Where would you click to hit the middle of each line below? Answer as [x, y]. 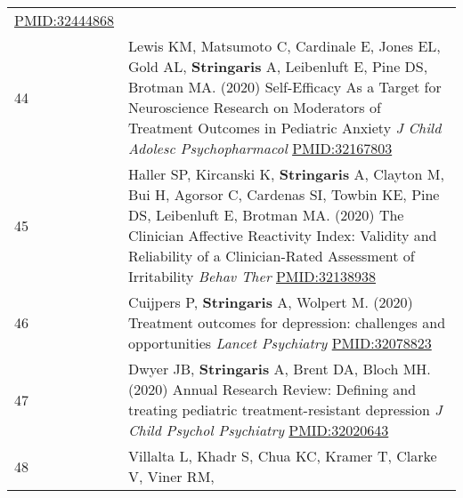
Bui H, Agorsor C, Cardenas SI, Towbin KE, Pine [284, 194]
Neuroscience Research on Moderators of [255, 107]
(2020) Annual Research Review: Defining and [272, 389]
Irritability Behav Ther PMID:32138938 [252, 276]
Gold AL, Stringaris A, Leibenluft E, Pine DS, [278, 66]
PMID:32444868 [65, 20]
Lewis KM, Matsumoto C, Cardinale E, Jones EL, [284, 46]
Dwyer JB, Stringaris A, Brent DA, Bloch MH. [280, 369]
